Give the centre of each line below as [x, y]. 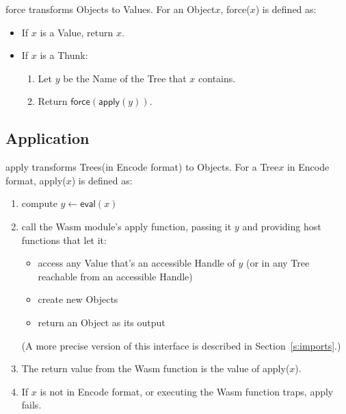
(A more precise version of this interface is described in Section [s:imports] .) [181, 345]
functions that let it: [64, 240]
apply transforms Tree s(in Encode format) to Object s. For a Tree [142, 167]
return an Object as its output [102, 322]
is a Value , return [77, 32]
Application [48, 138]
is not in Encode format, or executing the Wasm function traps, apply [187, 391]
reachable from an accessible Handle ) [115, 276]
